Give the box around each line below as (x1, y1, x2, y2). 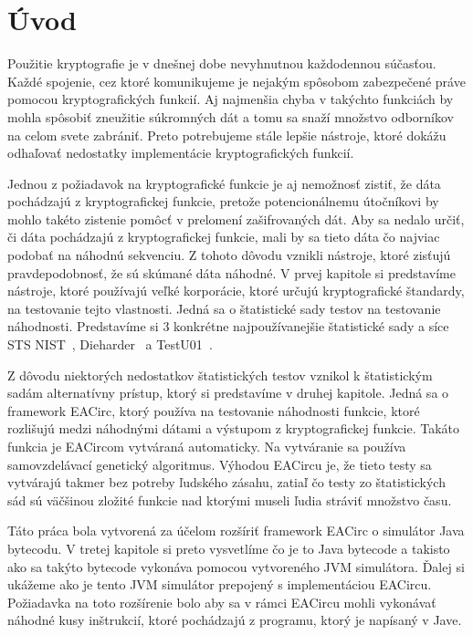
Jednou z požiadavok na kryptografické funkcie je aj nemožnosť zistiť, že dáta (7, 173, 441, 193)
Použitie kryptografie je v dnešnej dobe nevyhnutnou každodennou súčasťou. (7, 54, 436, 73)
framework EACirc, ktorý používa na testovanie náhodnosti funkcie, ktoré (7, 401, 420, 420)
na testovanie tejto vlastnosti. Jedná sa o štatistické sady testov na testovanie (7, 298, 441, 317)
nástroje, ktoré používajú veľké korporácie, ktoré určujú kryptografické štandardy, (7, 281, 465, 300)
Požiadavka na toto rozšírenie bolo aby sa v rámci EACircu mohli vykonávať (7, 592, 436, 611)
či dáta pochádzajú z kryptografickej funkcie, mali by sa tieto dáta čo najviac (7, 227, 440, 246)
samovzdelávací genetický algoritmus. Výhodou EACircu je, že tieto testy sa (7, 454, 432, 474)
